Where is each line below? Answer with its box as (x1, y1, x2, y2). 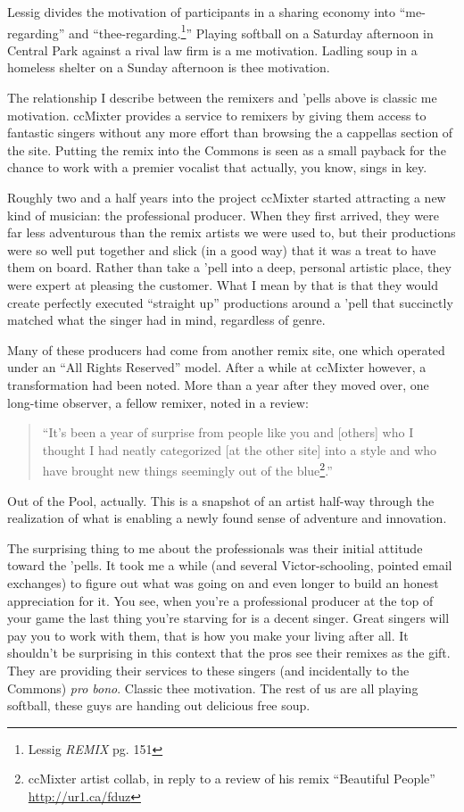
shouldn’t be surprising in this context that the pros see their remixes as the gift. (7, 643, 451, 662)
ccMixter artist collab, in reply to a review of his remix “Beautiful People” (28, 769, 435, 788)
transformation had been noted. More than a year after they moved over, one (7, 375, 429, 394)
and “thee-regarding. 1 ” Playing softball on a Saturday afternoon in (68, 21, 434, 42)
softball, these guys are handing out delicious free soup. (7, 696, 311, 715)
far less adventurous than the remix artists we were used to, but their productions (7, 223, 456, 242)
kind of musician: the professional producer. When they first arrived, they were (7, 205, 440, 224)
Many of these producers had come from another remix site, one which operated (7, 340, 445, 359)
